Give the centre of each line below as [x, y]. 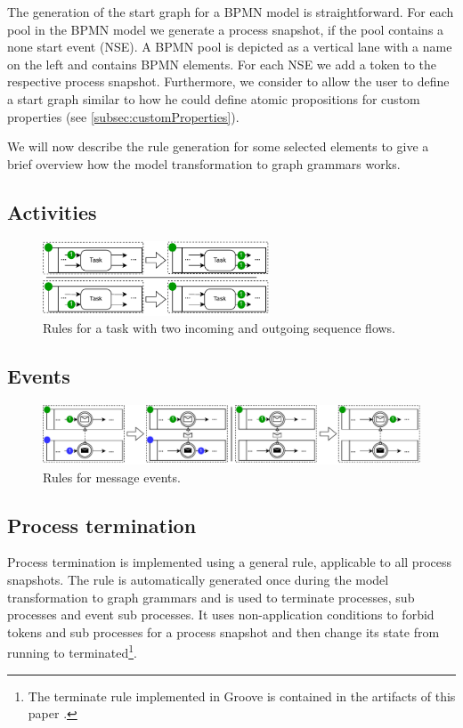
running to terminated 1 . [72, 651]
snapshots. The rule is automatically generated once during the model [198, 580]
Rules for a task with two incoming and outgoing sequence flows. [219, 328]
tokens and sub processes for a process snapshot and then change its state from [223, 631]
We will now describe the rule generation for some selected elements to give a [218, 146]
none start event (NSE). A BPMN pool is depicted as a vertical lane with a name [230, 47]
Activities [52, 211]
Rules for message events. [112, 477]
